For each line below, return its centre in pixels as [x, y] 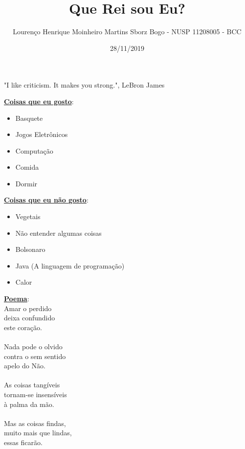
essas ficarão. [23, 442]
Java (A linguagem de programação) [70, 265]
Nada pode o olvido [33, 346]
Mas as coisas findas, [35, 423]
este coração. [23, 327]
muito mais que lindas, [38, 433]
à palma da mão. [29, 404]
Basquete [29, 118]
